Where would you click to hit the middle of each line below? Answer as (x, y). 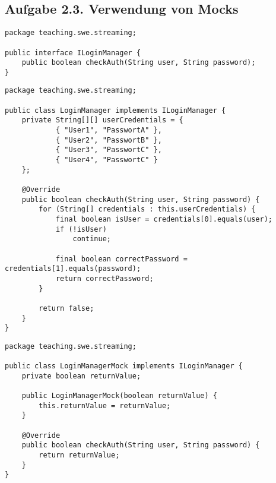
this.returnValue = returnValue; (105, 405)
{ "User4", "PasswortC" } (107, 160)
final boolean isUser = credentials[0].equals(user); (164, 220)
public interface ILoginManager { (73, 53)
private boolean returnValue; (81, 376)
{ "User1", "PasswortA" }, (109, 130)
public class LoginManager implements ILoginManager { (115, 110)
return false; (66, 308)
